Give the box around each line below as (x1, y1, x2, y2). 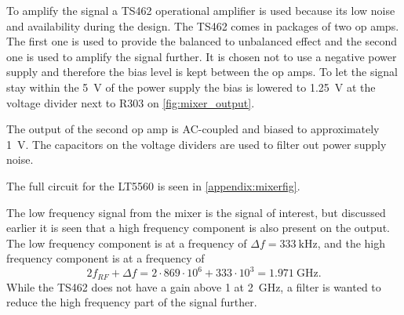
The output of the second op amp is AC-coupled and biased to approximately (6, 121, 380, 137)
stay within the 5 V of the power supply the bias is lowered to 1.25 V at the (6, 78, 376, 95)
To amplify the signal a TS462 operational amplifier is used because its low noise (6, 2, 395, 18)
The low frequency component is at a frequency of (6, 234, 247, 251)
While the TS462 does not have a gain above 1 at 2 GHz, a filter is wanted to (6, 278, 381, 295)
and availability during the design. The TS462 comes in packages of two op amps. (6, 17, 399, 34)
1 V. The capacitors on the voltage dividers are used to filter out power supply (6, 136, 387, 152)
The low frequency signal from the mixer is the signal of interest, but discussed (6, 204, 386, 220)
